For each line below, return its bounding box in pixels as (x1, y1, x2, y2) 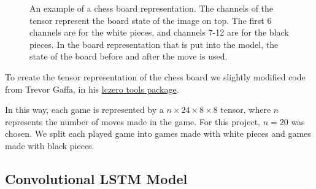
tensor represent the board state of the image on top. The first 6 (29, 13, 272, 26)
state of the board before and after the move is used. (29, 50, 228, 63)
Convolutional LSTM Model (5, 169, 188, 188)
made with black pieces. (5, 139, 94, 152)
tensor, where (220, 103, 271, 116)
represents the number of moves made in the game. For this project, (5, 115, 260, 128)
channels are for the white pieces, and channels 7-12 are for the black (29, 26, 289, 39)
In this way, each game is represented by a (5, 103, 164, 116)
